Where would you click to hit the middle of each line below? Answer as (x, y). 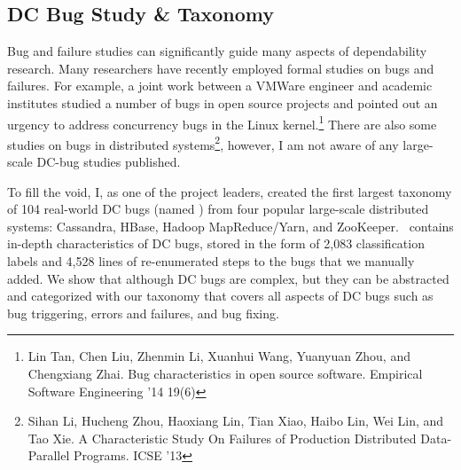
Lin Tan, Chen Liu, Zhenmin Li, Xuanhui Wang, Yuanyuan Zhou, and (219, 356)
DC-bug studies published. (109, 162)
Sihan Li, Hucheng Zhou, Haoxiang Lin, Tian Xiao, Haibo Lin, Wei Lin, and (236, 421)
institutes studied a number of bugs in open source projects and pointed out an (223, 102)
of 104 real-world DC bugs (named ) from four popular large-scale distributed (218, 209)
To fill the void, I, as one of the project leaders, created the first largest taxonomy (230, 191)
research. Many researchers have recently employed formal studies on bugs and (221, 68)
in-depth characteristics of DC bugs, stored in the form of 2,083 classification (216, 243)
